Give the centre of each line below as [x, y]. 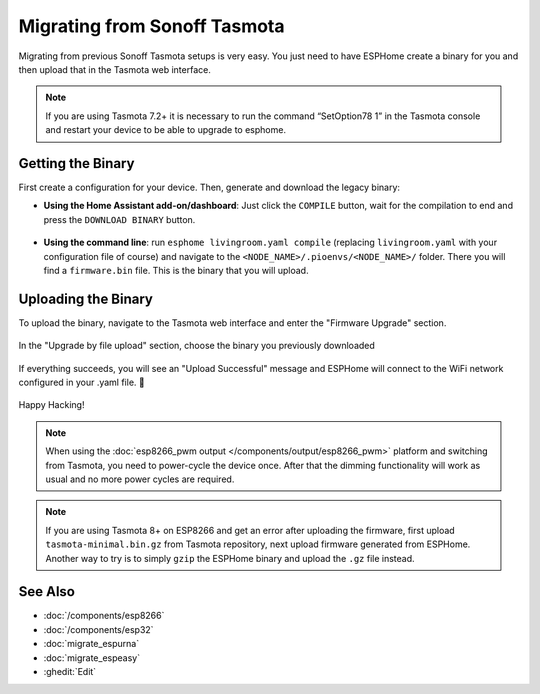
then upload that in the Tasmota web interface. [115, 69]
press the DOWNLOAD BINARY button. [119, 219]
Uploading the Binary [86, 298]
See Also [46, 591]
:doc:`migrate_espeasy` [91, 657]
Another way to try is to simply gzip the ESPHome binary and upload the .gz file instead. [230, 558]
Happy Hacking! [51, 405]
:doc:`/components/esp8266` [104, 616]
